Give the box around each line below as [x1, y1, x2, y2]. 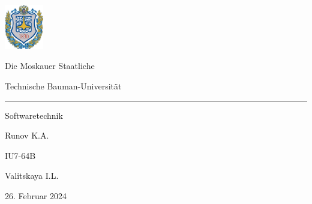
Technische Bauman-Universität [5, 79, 122, 92]
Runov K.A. [5, 129, 49, 142]
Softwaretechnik [5, 109, 63, 121]
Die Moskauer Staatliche [5, 59, 95, 72]
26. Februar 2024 [5, 189, 67, 202]
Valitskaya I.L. [5, 169, 59, 182]
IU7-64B [5, 149, 36, 161]
